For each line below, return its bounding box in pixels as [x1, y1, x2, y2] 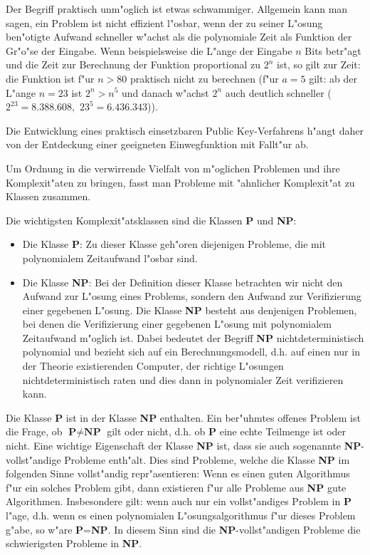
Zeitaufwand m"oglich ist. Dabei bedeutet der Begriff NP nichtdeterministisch [22, 330, 364, 345]
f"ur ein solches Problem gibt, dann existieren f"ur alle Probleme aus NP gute [6, 479, 347, 494]
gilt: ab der [309, 71, 357, 85]
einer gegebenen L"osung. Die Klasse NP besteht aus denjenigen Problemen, [22, 302, 357, 317]
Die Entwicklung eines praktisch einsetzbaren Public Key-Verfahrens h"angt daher [6, 123, 364, 138]
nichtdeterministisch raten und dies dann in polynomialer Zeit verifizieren [22, 372, 344, 387]
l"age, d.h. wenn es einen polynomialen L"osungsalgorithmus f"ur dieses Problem [6, 508, 356, 522]
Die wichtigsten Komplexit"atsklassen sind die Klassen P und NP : [6, 212, 297, 227]
